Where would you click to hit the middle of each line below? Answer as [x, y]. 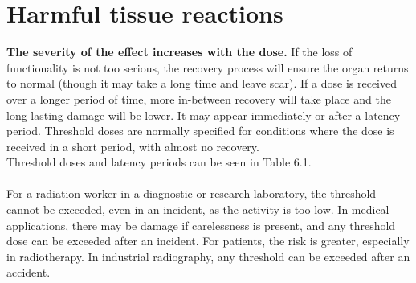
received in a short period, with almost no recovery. [133, 146]
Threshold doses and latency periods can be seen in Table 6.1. [159, 162]
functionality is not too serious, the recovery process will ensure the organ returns [208, 67]
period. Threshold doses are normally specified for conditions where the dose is [200, 131]
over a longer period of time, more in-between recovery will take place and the [199, 98]
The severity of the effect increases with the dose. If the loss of [179, 52]
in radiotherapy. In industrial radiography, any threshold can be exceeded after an [208, 256]
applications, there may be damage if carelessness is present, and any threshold [201, 225]
